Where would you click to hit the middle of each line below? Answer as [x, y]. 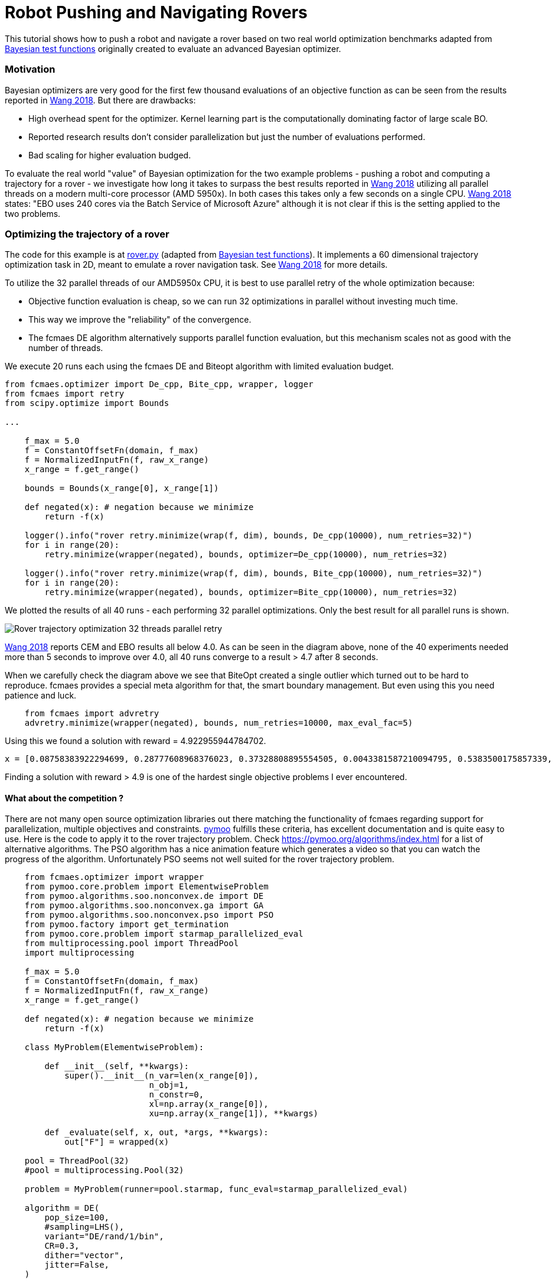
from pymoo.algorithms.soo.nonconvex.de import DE [144, 896]
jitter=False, [77, 1265]
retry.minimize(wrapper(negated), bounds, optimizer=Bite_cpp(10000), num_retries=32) [251, 592]
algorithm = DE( [62, 1208]
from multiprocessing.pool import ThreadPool [132, 943]
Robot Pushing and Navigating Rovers [156, 12]
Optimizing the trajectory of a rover [87, 234]
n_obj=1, [169, 1085]
